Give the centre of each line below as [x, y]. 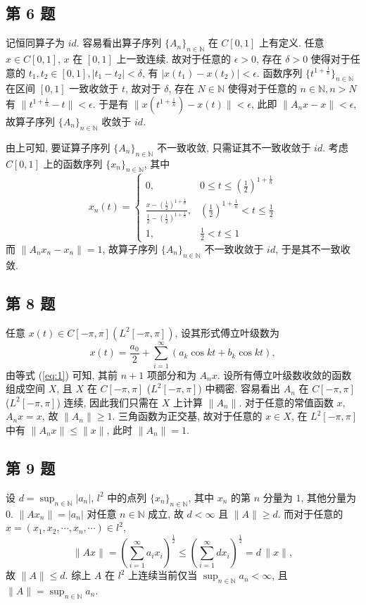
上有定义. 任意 [291, 43]
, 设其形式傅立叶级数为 [227, 332]
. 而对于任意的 [310, 513]
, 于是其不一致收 [313, 248]
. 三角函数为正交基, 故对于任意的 [187, 416]
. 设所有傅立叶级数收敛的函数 [284, 374]
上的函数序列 [73, 163]
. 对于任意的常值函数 [286, 402]
